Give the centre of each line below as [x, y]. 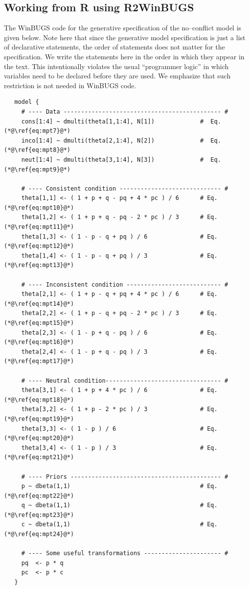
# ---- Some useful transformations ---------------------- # [125, 553]
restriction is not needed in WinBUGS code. [70, 85]
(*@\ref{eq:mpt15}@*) [39, 323]
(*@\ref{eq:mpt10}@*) [39, 208]
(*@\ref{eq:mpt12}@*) [39, 246]
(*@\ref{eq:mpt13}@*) [39, 265]
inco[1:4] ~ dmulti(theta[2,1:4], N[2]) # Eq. [121, 140]
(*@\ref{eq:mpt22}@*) [39, 496]
